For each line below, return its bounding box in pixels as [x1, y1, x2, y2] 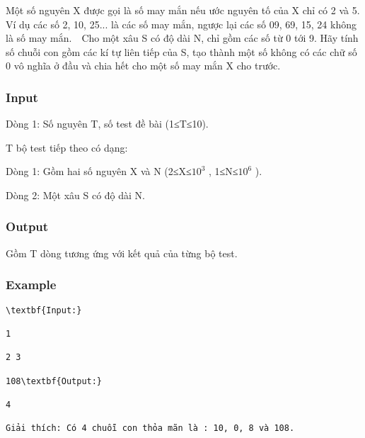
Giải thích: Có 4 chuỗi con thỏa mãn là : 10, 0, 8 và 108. [6, 423, 295, 434]
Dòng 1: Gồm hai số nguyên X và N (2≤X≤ [6, 164, 192, 179]
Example [6, 276, 57, 293]
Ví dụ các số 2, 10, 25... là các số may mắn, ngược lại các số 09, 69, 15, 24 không [6, 16, 357, 31]
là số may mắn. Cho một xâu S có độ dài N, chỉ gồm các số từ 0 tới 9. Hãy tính [6, 30, 359, 45]
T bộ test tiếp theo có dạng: [6, 140, 128, 155]
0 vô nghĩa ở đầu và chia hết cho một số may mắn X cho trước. [6, 58, 281, 73]
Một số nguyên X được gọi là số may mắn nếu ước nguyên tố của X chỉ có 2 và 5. [6, 3, 360, 17]
